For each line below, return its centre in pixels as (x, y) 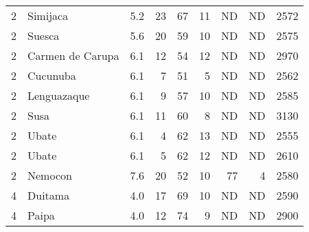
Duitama (49, 195)
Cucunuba (52, 75)
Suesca (44, 35)
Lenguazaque (59, 95)
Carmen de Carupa (73, 55)
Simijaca (48, 15)
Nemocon (50, 175)
